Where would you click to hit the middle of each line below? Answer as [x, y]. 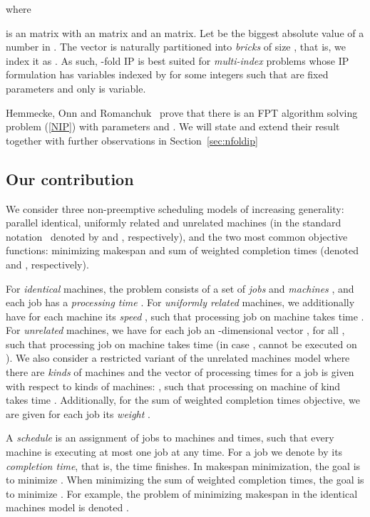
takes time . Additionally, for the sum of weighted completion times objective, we [183, 400]
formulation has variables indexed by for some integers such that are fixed [167, 74]
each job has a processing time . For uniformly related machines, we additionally [180, 302]
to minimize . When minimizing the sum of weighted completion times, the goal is [185, 480]
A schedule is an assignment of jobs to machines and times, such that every [170, 438]
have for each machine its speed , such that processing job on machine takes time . [185, 316]
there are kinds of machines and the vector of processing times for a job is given [180, 372]
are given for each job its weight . [78, 413]
